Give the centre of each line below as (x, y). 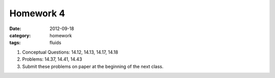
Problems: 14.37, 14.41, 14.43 (52, 59)
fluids (56, 43)
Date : (15, 29)
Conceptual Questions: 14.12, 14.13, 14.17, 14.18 (70, 52)
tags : (15, 43)
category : (20, 35)
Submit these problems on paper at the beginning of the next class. (93, 66)
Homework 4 (37, 13)
